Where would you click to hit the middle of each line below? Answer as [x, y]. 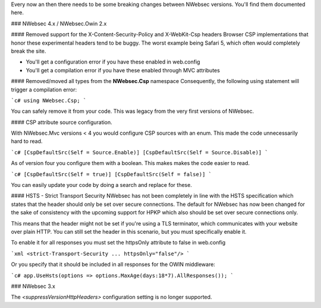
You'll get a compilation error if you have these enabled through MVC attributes [123, 70]
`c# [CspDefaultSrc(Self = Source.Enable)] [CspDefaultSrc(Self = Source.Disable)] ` [140, 152]
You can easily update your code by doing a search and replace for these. [102, 185]
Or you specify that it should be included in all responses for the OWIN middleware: [113, 265]
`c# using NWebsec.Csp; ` [49, 100]
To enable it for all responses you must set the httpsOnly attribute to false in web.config [118, 243]
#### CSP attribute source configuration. [62, 122]
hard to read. [27, 141]
